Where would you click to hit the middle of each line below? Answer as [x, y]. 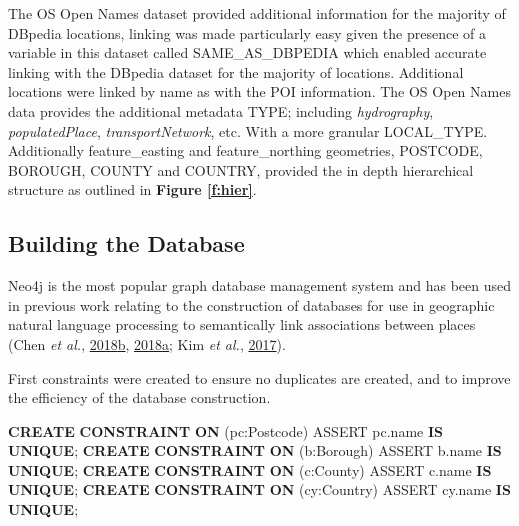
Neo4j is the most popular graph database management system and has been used [260, 285]
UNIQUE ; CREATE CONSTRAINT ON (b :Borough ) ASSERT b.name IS [255, 450]
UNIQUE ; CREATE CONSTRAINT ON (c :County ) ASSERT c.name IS [250, 469]
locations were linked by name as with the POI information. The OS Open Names [259, 91]
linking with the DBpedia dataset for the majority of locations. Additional [236, 71]
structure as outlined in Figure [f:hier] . [132, 189]
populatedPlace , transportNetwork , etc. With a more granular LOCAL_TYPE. [248, 130]
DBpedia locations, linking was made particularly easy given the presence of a [247, 32]
